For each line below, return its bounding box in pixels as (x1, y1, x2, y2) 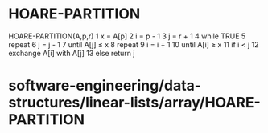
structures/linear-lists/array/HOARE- (8, 94, 262, 112)
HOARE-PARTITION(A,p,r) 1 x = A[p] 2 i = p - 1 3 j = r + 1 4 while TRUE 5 (8, 31, 246, 41)
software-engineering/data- (8, 77, 202, 95)
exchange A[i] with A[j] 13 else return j (8, 48, 135, 58)
